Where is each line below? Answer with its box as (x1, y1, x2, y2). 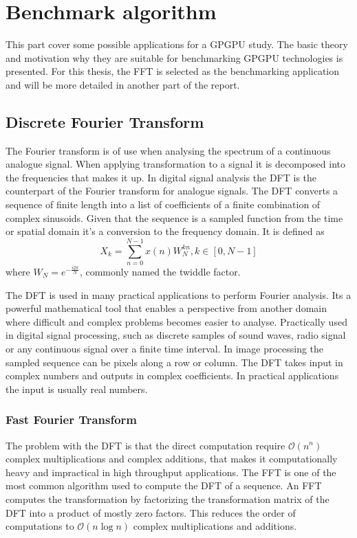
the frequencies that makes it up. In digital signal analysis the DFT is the (6, 170, 317, 184)
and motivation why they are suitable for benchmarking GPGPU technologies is (6, 50, 343, 65)
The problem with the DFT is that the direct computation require (6, 438, 285, 452)
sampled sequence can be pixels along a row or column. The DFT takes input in (6, 355, 343, 369)
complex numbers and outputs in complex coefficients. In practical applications (6, 368, 339, 383)
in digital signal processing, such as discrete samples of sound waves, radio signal (6, 328, 346, 342)
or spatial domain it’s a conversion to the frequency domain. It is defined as (6, 224, 325, 238)
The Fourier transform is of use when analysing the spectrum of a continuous (6, 143, 331, 157)
